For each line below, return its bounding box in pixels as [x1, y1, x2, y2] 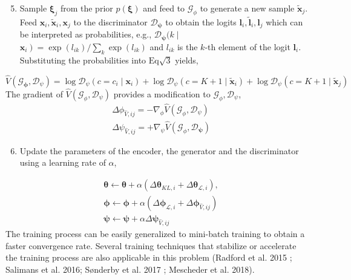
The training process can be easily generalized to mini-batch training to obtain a [5, 227, 305, 239]
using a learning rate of [19, 156, 106, 169]
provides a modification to [113, 87, 211, 100]
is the [177, 40, 198, 53]
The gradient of [5, 87, 63, 100]
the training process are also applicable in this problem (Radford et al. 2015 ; [5, 251, 292, 264]
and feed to [143, 2, 185, 14]
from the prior [60, 2, 113, 14]
